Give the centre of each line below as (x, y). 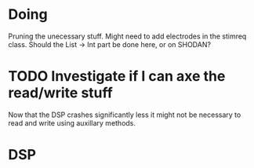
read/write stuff (61, 93)
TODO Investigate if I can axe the (117, 77)
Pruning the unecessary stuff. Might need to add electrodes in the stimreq (127, 36)
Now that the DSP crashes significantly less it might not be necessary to (125, 115)
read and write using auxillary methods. (72, 122)
